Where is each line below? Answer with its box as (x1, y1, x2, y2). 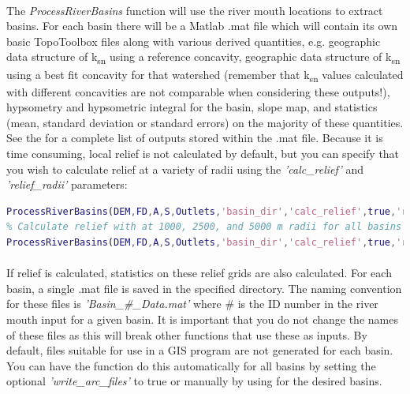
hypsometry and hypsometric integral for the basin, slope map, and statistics (6, 99, 378, 115)
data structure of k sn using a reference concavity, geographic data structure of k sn (6, 48, 401, 67)
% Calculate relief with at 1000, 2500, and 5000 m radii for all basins (6, 221, 402, 233)
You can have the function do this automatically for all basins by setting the (6, 357, 376, 373)
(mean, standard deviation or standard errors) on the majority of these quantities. (6, 114, 404, 130)
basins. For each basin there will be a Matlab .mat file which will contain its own (6, 17, 398, 34)
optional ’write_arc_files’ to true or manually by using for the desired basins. (6, 373, 382, 389)
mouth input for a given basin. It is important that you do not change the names (6, 310, 398, 327)
